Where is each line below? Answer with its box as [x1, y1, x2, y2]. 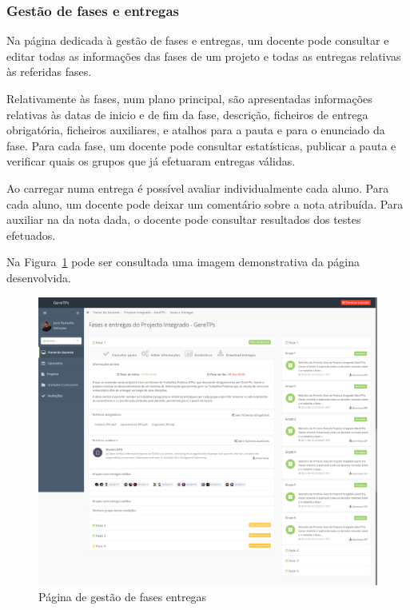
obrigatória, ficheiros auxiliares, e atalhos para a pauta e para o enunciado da [6, 122, 385, 138]
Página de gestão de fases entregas [38, 588, 207, 604]
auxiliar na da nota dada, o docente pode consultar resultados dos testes [6, 211, 361, 228]
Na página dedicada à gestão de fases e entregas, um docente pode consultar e [6, 32, 389, 49]
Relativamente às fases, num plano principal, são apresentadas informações [6, 90, 372, 106]
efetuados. [6, 226, 56, 243]
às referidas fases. [6, 63, 92, 80]
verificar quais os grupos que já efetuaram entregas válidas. [6, 153, 296, 169]
